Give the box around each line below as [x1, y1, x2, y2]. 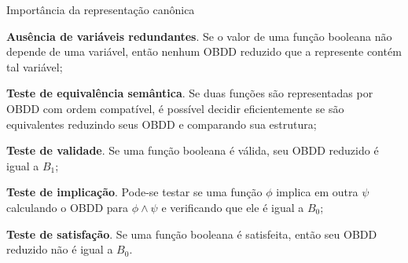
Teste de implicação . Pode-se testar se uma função [6, 184, 263, 200]
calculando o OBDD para [6, 199, 129, 215]
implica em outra [276, 184, 358, 200]
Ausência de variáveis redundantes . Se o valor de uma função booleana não [6, 27, 392, 44]
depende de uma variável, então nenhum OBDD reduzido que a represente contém [6, 43, 402, 60]
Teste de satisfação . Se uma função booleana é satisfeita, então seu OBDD [6, 225, 377, 242]
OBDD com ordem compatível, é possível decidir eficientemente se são [6, 100, 344, 116]
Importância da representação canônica [6, 2, 195, 17]
